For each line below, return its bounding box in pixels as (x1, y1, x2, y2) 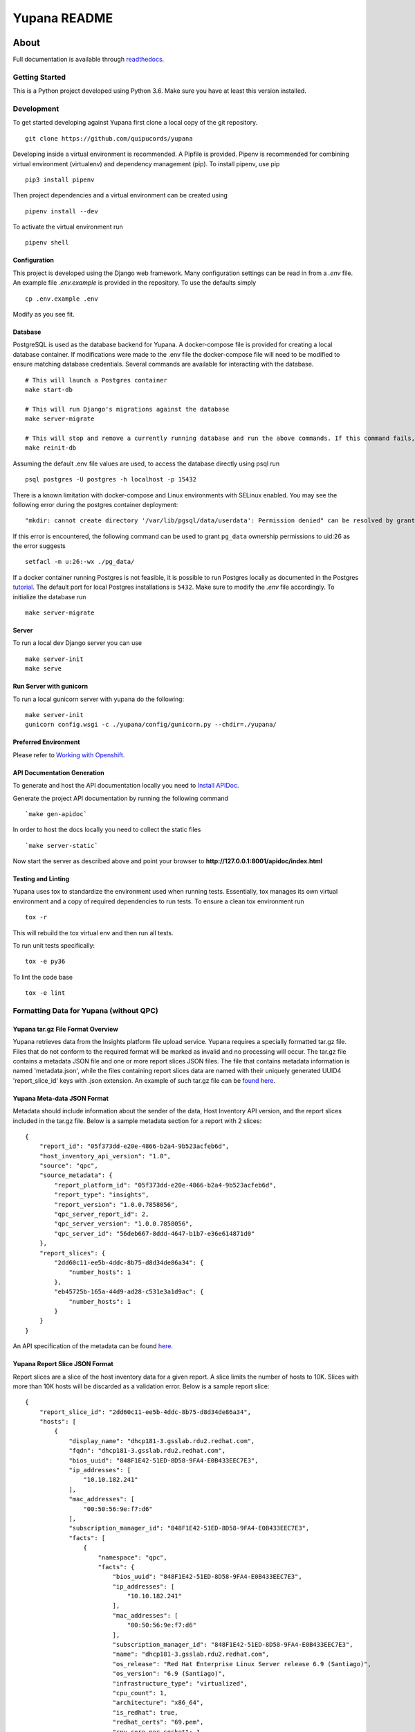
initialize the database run (12, 592, 86, 601)
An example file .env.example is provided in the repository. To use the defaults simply (12, 279, 257, 287)
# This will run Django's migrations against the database (25, 405, 230, 413)
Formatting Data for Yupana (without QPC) (12, 1005, 158, 1015)
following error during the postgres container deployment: (12, 500, 178, 509)
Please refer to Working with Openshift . (12, 750, 125, 759)
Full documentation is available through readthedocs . (12, 55, 165, 64)
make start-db (25, 385, 73, 394)
